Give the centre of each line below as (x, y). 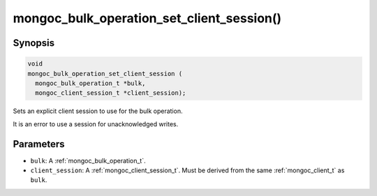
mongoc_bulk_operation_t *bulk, (90, 83)
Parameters (39, 144)
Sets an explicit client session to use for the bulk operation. (98, 111)
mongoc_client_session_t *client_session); (111, 93)
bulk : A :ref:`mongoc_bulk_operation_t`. (88, 160)
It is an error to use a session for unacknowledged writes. (96, 124)
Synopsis (34, 43)
